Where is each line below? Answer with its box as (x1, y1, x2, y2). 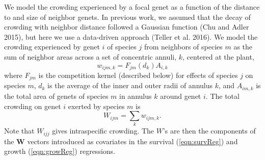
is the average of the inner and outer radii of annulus (47, 80, 213, 91)
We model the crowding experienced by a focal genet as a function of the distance (4, 2, 260, 12)
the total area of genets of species (4, 90, 109, 101)
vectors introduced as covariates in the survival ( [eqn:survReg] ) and (27, 136, 238, 146)
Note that (4, 125, 35, 136)
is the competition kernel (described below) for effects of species (38, 70, 238, 81)
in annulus (119, 90, 152, 101)
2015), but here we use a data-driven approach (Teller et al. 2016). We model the (4, 31, 258, 42)
